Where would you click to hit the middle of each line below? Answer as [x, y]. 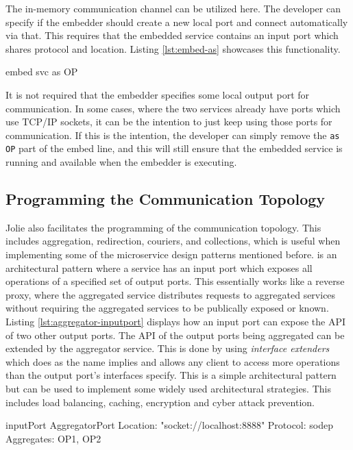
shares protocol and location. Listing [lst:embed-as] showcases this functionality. [173, 48]
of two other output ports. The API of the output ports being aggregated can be [175, 335]
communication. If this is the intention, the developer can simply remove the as [173, 135]
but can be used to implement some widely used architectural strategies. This [168, 388]
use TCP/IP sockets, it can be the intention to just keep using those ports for [169, 122]
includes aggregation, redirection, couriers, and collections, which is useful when [173, 241]
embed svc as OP [42, 72]
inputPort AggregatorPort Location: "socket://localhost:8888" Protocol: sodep [170, 425]
